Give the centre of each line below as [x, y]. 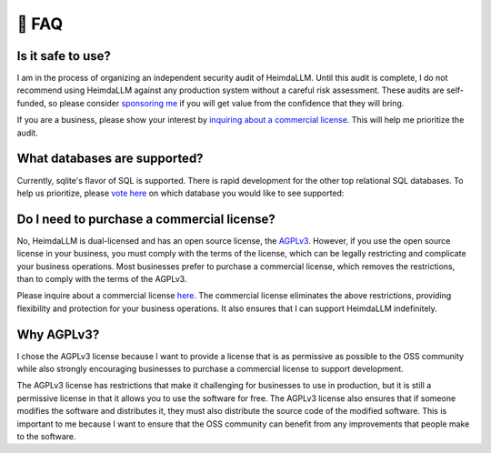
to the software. [46, 437]
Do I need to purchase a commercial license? [146, 219]
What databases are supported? [110, 159]
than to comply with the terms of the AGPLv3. [102, 279]
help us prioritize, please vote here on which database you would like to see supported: [180, 193]
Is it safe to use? [64, 56]
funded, [32, 103]
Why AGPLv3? [58, 334]
